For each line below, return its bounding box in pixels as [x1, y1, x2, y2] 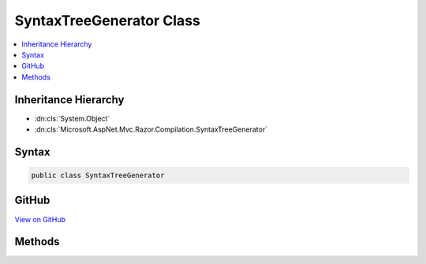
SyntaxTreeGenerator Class [14, 12, 200, 29]
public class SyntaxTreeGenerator [31, 171, 165, 180]
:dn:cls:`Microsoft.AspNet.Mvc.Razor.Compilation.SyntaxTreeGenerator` [34, 125, 268, 134]
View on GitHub [14, 214, 66, 224]
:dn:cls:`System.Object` [34, 113, 110, 123]
